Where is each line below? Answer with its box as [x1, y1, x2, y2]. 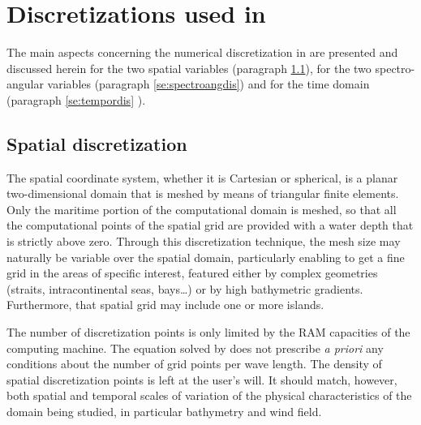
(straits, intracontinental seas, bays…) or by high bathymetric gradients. [6, 280, 363, 297]
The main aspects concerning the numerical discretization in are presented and [6, 44, 398, 61]
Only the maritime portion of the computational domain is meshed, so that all [6, 200, 397, 217]
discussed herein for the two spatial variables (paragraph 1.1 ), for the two [6, 59, 372, 76]
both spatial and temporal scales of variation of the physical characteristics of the [6, 387, 412, 404]
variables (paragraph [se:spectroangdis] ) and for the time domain [47, 75, 370, 92]
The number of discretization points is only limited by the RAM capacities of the [6, 324, 410, 341]
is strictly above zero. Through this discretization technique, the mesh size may [6, 233, 401, 250]
